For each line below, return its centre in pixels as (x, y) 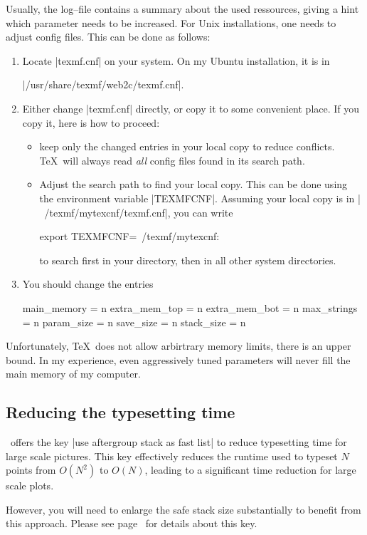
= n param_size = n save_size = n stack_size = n (134, 322)
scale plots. (30, 485)
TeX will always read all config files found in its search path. (172, 160)
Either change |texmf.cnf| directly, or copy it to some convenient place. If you (191, 108)
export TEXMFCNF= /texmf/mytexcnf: (129, 236)
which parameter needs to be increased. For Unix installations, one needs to (171, 22)
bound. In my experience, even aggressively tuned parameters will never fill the (178, 359)
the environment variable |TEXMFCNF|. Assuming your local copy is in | (200, 198)
